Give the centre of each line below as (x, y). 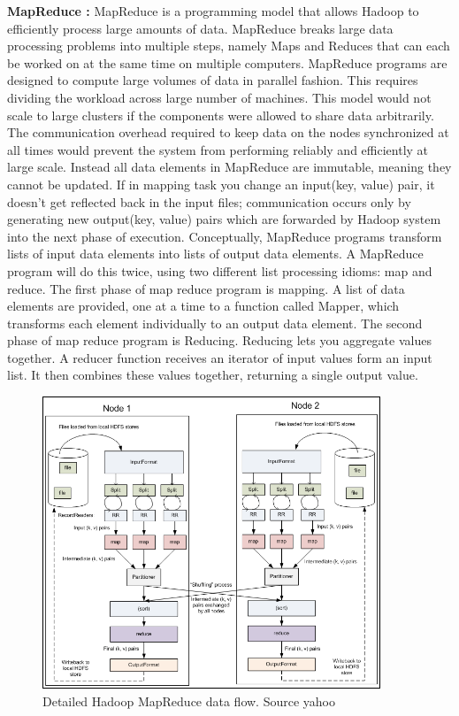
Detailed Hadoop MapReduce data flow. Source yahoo (189, 701)
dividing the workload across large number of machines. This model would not (219, 97)
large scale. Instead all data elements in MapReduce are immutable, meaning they (229, 167)
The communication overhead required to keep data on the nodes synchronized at (228, 132)
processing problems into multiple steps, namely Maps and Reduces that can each (229, 46)
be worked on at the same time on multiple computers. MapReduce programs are (227, 62)
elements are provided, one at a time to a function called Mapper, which (203, 306)
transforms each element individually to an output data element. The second (215, 323)
